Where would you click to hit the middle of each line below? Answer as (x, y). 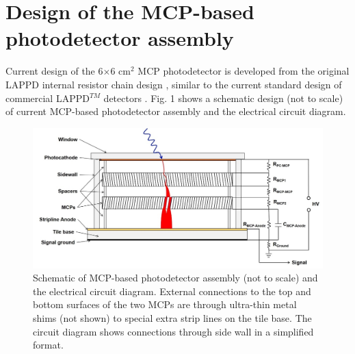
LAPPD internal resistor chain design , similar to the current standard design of (174, 84)
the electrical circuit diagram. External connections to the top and (172, 291)
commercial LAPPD (48, 98)
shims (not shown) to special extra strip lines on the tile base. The (172, 318)
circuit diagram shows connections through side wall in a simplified (173, 331)
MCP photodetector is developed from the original (244, 71)
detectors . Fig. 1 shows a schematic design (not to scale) (223, 98)
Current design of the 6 (54, 71)
